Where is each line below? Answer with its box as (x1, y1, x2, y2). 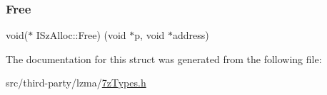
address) (173, 28, 209, 43)
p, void (134, 28, 165, 43)
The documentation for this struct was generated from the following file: (6, 51, 322, 66)
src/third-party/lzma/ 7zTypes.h (6, 75, 146, 90)
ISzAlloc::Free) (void (36, 28, 126, 43)
